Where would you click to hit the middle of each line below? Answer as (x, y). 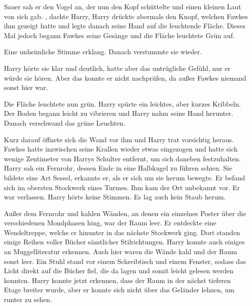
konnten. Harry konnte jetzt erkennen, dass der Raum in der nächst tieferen (117, 280)
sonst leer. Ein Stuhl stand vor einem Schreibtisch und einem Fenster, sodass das (125, 261)
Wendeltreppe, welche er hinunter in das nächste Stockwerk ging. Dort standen (122, 232)
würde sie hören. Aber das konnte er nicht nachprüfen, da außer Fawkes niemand (125, 77)
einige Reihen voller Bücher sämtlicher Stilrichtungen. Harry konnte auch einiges (125, 242)
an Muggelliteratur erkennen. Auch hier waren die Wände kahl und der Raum (121, 251)
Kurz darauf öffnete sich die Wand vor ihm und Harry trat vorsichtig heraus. (119, 139)
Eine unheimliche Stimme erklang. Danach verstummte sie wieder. (103, 52)
